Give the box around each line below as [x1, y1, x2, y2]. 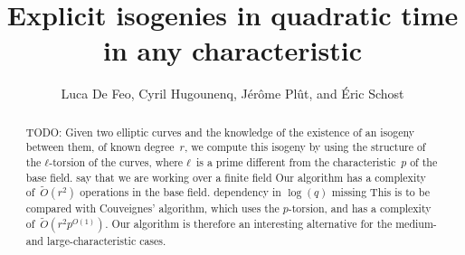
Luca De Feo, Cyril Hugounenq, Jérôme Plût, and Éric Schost [61, 84, 404, 103]
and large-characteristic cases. [25, 233, 166, 249]
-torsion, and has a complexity [288, 201, 432, 216]
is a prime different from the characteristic [195, 155, 396, 170]
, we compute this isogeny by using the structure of [184, 139, 426, 155]
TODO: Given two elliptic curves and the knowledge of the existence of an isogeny [25, 124, 414, 139]
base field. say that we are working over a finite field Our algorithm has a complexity [25, 169, 426, 184]
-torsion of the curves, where [49, 155, 184, 170]
